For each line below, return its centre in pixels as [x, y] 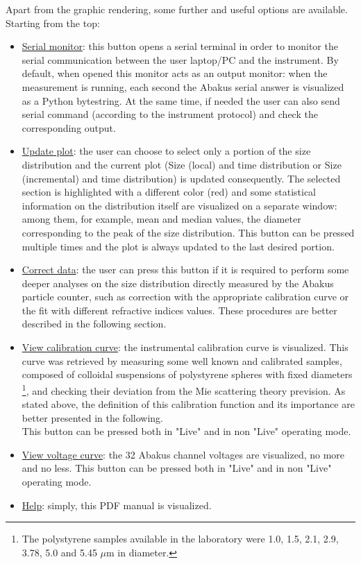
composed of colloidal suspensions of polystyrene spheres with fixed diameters [187, 374]
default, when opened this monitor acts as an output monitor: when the [175, 73]
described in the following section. [94, 324]
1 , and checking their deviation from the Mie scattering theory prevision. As [184, 389]
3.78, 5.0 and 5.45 [59, 552]
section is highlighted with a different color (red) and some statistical [169, 192]
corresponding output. [69, 127]
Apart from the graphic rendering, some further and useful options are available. [177, 9]
